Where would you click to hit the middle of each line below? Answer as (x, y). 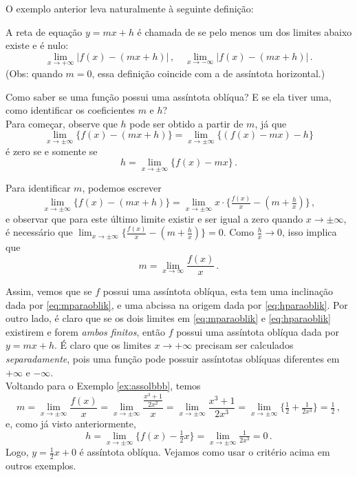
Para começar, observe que (62, 123)
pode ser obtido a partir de (186, 123)
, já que (271, 123)
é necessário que (39, 232)
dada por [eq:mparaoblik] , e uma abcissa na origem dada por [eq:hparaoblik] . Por (177, 304)
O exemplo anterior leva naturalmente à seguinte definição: (130, 8)
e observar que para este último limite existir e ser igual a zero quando (154, 218)
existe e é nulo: (37, 45)
